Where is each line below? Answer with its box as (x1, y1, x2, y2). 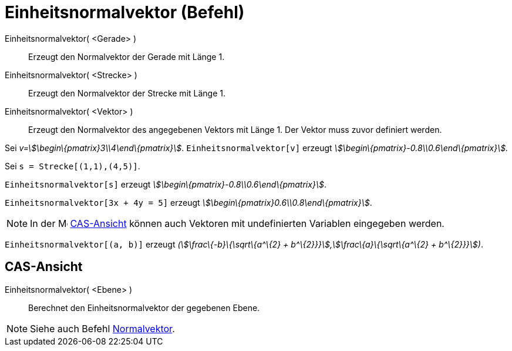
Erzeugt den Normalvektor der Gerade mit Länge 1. (28, 51, 225, 62)
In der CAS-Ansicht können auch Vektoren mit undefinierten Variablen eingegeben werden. (30, 217, 444, 229)
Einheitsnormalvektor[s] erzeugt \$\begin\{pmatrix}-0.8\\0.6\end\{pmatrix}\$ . (5, 179, 326, 189)
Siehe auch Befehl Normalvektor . (30, 322, 175, 335)
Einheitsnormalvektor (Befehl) (5, 2, 245, 22)
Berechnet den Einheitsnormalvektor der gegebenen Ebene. (28, 302, 260, 313)
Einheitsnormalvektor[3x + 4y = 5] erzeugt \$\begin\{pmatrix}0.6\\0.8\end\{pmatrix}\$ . (5, 197, 372, 208)
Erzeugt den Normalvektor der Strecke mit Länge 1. (28, 88, 226, 98)
